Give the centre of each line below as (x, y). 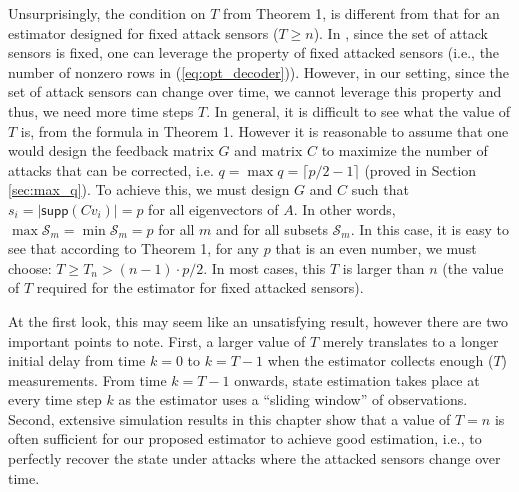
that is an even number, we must (376, 248)
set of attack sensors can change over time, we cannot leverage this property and (255, 91)
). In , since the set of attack (400, 32)
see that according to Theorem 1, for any (134, 248)
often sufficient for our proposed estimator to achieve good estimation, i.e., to (245, 438)
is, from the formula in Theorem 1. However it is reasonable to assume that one (264, 130)
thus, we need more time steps (101, 110)
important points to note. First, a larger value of (157, 340)
